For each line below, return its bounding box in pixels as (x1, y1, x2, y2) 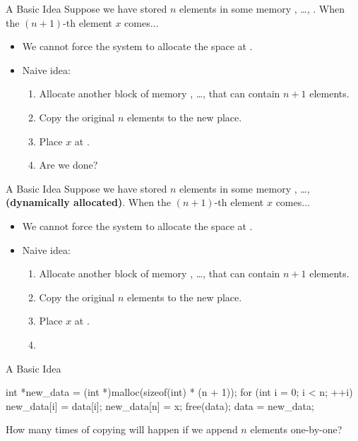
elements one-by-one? (250, 422, 342, 437)
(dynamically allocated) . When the (6, 195, 172, 210)
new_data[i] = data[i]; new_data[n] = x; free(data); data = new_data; (6, 398, 314, 413)
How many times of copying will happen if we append (6, 422, 238, 437)
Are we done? (39, 157, 98, 172)
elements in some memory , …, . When (179, 1, 345, 16)
